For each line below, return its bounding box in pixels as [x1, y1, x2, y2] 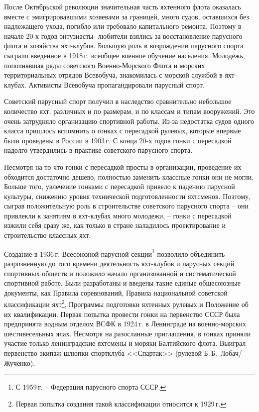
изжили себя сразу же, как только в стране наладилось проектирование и [4, 220, 226, 230]
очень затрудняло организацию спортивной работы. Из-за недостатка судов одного [4, 115, 254, 126]
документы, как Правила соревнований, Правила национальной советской [4, 287, 228, 298]
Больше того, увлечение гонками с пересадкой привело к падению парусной [4, 181, 235, 192]
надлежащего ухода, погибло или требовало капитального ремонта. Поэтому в [4, 21, 242, 31]
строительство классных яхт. [4, 230, 91, 240]
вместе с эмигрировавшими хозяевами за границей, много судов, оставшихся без [4, 11, 249, 21]
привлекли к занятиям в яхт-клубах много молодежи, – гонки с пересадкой [4, 210, 232, 220]
